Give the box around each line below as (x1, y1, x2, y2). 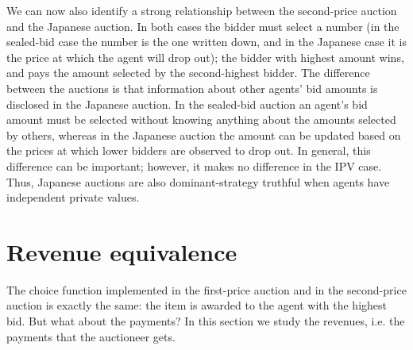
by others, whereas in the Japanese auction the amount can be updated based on (6, 126, 401, 143)
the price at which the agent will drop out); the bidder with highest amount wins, (6, 48, 404, 65)
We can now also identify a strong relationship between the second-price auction (6, 2, 397, 18)
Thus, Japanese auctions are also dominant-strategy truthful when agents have (6, 173, 390, 190)
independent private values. (6, 189, 140, 206)
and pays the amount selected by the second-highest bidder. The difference (6, 64, 370, 81)
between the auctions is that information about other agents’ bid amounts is (6, 79, 378, 96)
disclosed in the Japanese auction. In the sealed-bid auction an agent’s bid (6, 95, 368, 112)
